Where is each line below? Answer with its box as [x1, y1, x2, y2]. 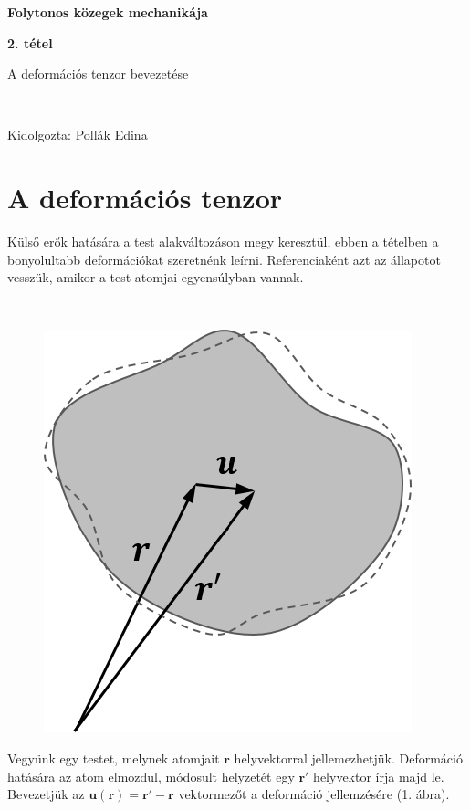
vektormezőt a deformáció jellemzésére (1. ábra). [178, 784, 450, 804]
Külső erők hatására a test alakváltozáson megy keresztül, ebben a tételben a [7, 232, 439, 251]
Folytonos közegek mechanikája [7, 3, 208, 21]
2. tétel [7, 33, 53, 52]
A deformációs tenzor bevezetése [7, 64, 189, 83]
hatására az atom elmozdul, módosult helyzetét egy [7, 766, 295, 785]
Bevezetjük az [7, 784, 85, 804]
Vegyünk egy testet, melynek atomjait [7, 749, 220, 768]
